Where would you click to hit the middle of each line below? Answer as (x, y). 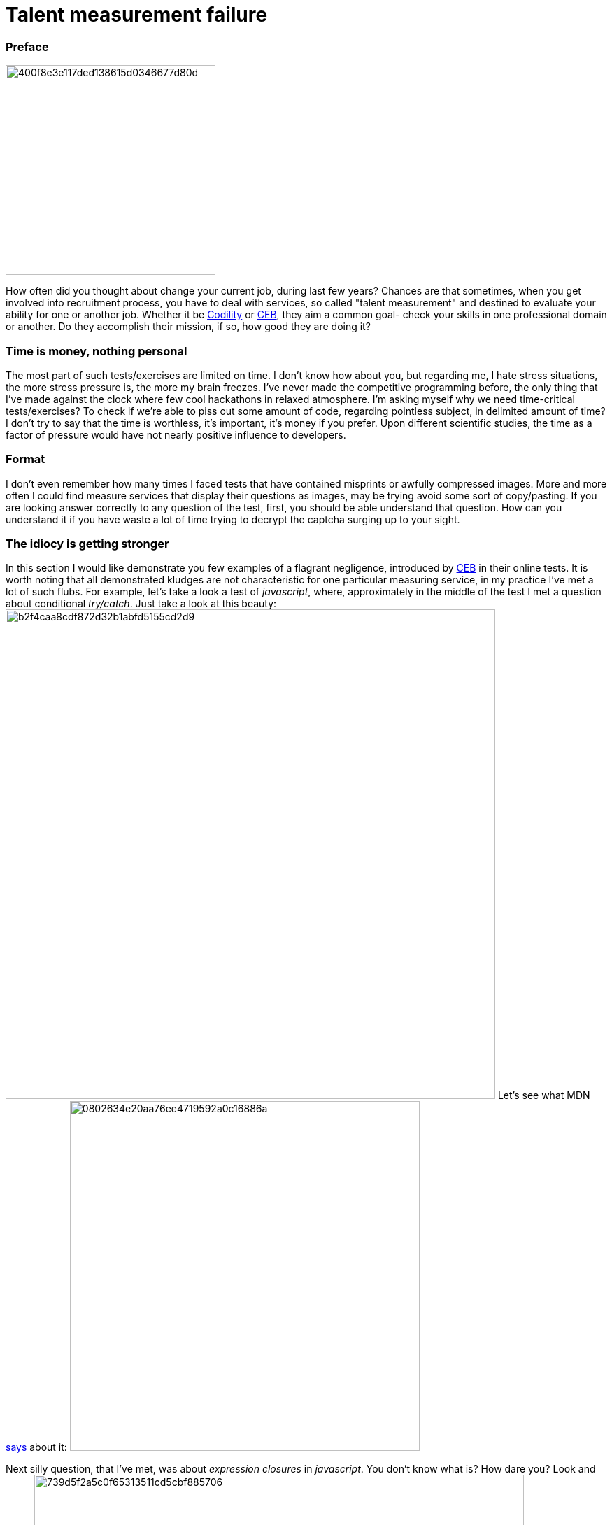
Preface (27, 47)
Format (26, 459)
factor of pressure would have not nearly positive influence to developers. (176, 434)
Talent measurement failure (137, 15)
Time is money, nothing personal (97, 351)
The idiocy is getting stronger (87, 544)
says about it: (36, 1447)
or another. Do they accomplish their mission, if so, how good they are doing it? (188, 327)
